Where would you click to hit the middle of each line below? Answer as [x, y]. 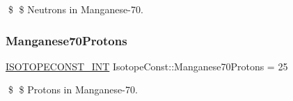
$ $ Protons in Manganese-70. [73, 90]
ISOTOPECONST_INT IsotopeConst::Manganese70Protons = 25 [147, 66]
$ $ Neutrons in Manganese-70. [76, 9]
